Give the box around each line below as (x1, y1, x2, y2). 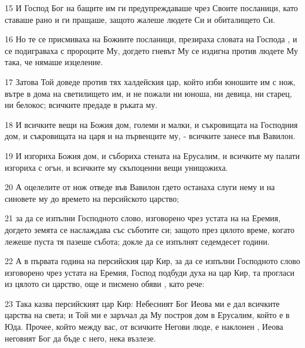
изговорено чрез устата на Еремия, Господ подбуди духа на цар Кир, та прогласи (5, 266, 294, 278)
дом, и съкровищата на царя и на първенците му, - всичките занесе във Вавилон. (5, 130, 296, 142)
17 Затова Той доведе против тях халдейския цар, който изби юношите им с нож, (5, 75, 296, 87)
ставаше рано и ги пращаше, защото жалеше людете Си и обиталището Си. (5, 13, 276, 25)
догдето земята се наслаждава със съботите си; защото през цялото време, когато (5, 223, 294, 235)
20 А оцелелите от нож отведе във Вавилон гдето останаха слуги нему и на (5, 181, 275, 193)
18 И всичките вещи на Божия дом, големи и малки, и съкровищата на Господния (5, 118, 298, 130)
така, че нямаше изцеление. (5, 56, 103, 68)
